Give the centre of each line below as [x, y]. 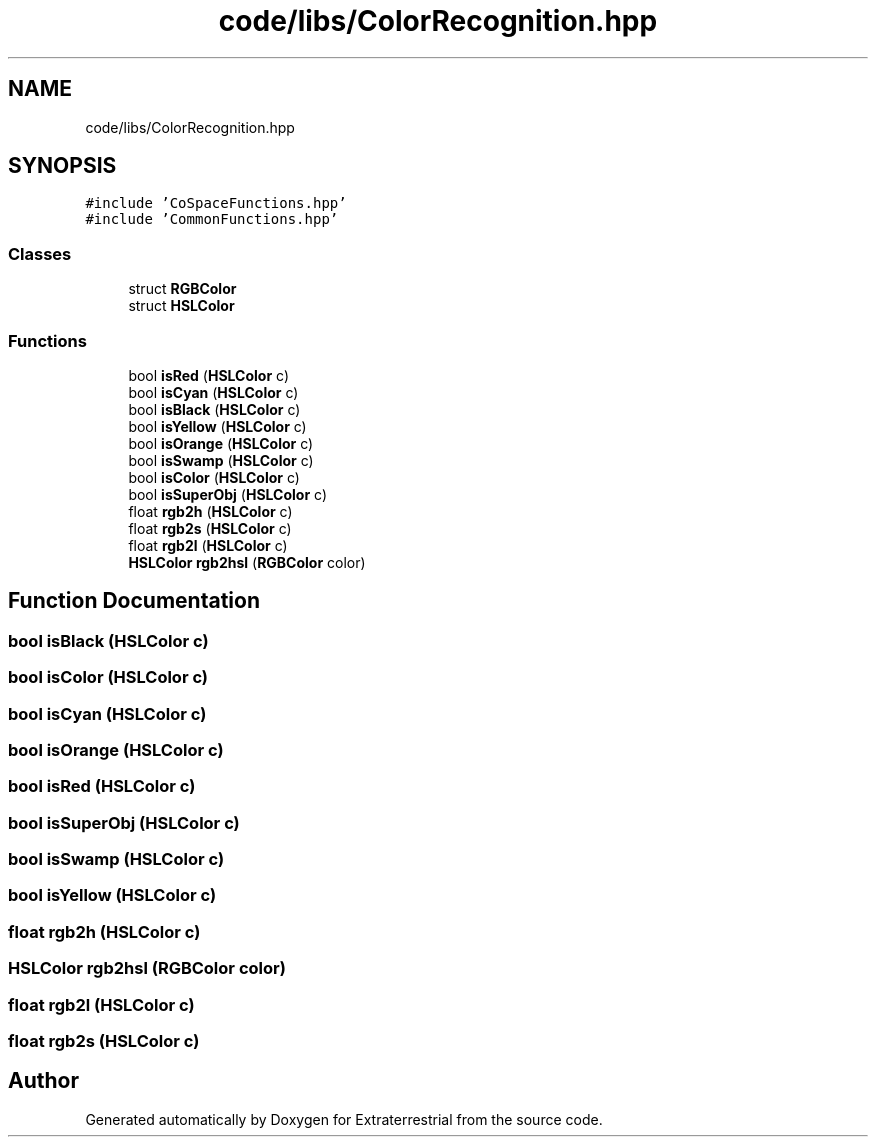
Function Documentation [134, 601]
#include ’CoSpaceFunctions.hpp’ [216, 203]
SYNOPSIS [62, 166]
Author [43, 1081]
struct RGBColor [182, 289]
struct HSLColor [181, 306]
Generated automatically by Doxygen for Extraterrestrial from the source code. [344, 1119]
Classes [40, 253]
